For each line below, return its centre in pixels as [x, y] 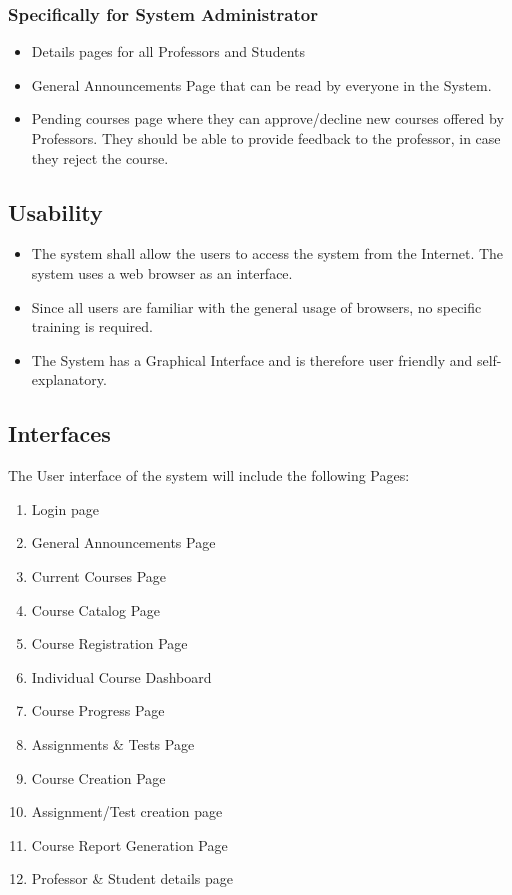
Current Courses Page [99, 575]
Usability [55, 211]
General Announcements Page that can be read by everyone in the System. [261, 84]
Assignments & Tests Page [113, 743]
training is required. [92, 326]
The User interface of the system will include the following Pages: [209, 475]
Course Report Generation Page [129, 844]
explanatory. [69, 379]
